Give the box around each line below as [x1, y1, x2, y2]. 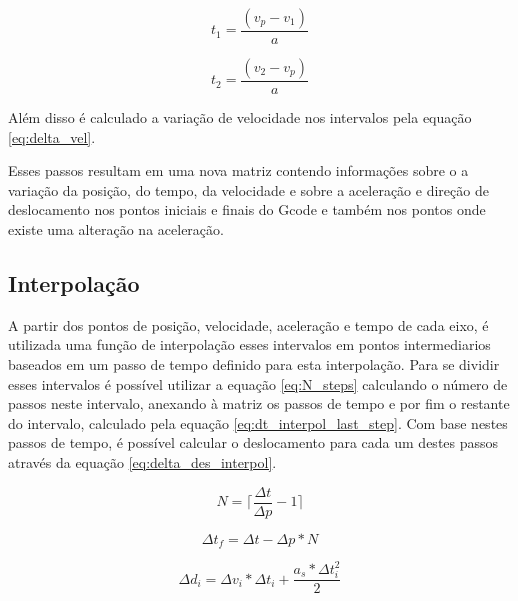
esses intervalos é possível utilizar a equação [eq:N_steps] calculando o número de [8, 373, 508, 394]
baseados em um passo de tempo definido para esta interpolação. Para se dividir [8, 354, 500, 375]
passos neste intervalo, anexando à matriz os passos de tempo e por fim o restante [8, 393, 510, 414]
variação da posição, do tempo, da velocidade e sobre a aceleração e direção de [8, 179, 489, 200]
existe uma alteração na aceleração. [8, 219, 224, 240]
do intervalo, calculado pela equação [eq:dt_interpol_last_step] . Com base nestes [8, 412, 508, 433]
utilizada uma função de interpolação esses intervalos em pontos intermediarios [8, 334, 491, 355]
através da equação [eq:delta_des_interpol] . [8, 451, 277, 472]
